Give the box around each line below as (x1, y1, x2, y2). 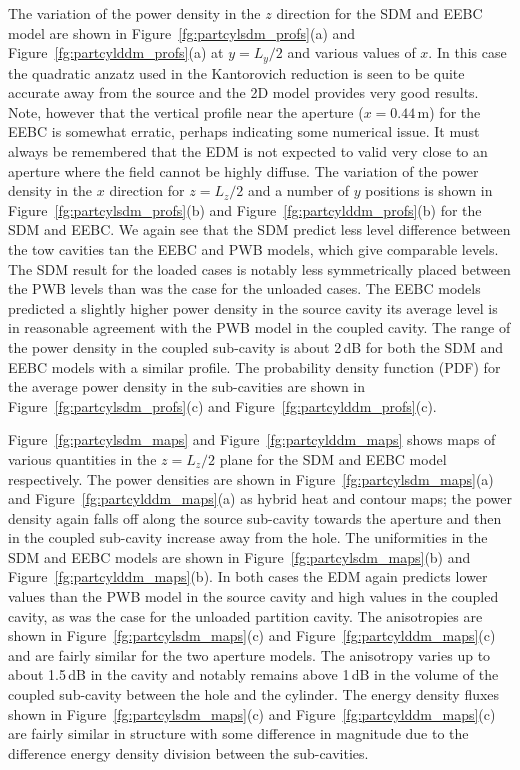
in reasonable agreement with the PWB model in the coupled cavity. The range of (8, 317, 511, 338)
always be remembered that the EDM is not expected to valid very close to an (8, 141, 488, 162)
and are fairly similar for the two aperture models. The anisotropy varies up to (8, 644, 491, 665)
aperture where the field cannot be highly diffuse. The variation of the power (8, 160, 479, 181)
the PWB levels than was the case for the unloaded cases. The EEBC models (8, 278, 481, 299)
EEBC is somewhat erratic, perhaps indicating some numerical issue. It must (8, 121, 480, 142)
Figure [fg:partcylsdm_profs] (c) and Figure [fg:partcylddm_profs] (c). (8, 395, 437, 416)
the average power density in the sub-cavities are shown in (8, 376, 365, 397)
